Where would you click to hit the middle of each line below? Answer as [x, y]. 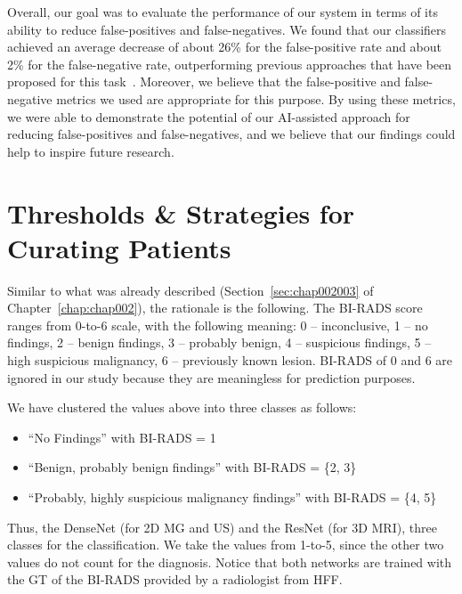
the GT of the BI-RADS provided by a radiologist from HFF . [175, 579]
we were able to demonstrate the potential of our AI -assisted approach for [209, 116]
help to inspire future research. [91, 151]
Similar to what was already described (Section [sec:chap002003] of [190, 290]
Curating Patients [119, 247]
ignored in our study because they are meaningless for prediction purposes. [211, 377]
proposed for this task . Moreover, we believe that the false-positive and [204, 81]
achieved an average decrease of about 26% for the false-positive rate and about [225, 47]
